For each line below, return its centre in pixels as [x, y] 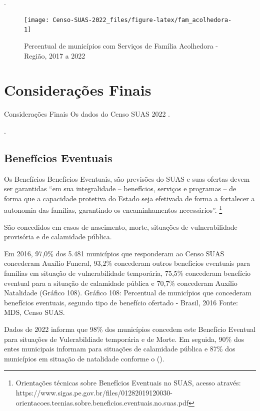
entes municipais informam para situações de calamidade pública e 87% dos [120, 349]
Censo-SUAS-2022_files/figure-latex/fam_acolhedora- [142, 20]
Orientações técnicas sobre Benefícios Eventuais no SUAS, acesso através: [128, 383]
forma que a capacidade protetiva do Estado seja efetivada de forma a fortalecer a [129, 198]
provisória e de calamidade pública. [58, 237]
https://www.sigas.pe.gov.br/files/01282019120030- [94, 392]
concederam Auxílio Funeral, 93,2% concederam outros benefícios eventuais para [127, 263]
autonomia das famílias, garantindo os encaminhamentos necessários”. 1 [113, 209]
